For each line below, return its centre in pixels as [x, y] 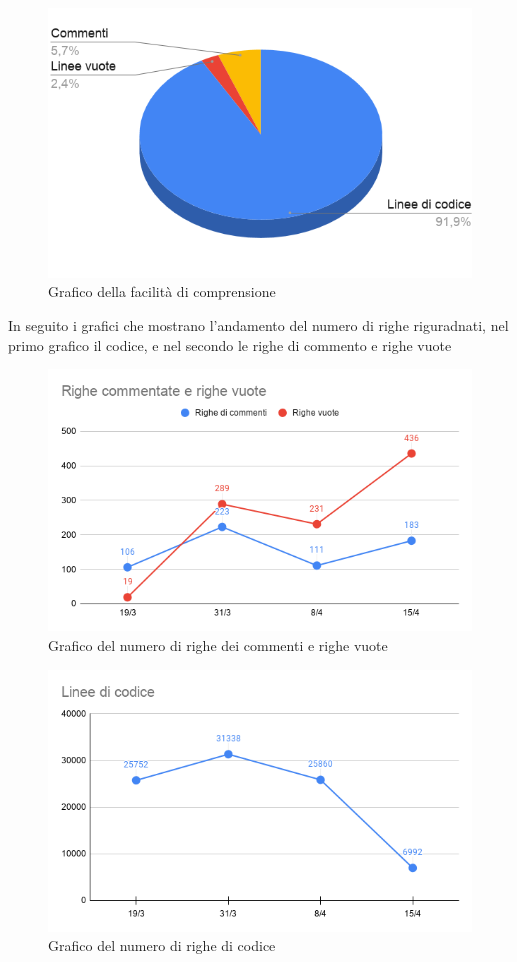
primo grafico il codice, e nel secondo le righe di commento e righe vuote [230, 344]
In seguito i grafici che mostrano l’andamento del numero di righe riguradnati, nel [258, 325]
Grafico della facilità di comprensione [162, 291]
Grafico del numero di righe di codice [162, 945]
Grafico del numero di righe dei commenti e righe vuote [218, 644]
